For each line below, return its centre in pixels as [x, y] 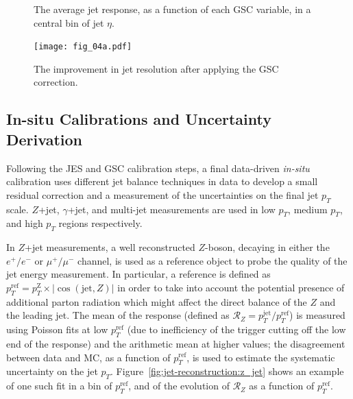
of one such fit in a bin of [59, 386]
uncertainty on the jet [52, 371]
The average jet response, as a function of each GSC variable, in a [172, 9]
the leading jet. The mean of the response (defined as [118, 315]
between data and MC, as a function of [88, 357]
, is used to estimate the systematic [261, 357]
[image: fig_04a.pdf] [83, 47]
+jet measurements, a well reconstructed [110, 247]
